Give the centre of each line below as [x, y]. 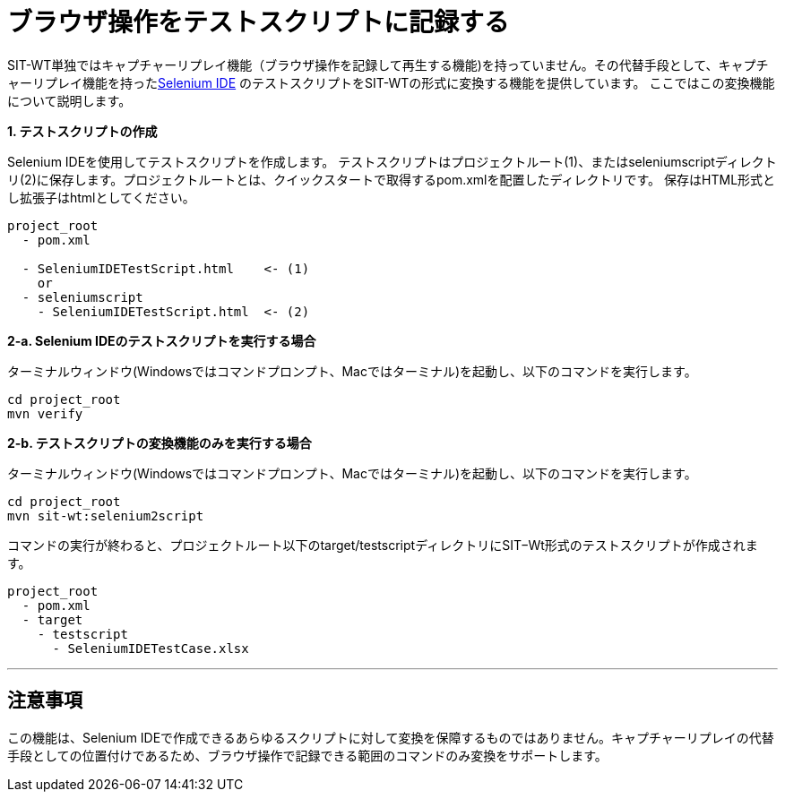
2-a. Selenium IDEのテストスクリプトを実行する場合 [162, 340]
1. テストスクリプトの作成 [82, 131]
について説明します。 [69, 100]
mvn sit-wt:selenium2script [106, 515]
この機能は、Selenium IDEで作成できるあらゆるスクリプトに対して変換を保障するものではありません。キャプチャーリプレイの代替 [391, 737]
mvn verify [45, 413]
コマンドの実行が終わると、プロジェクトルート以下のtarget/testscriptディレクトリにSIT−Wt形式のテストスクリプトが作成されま [383, 545]
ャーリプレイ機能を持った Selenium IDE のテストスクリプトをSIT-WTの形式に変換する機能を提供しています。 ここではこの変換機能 [391, 82]
